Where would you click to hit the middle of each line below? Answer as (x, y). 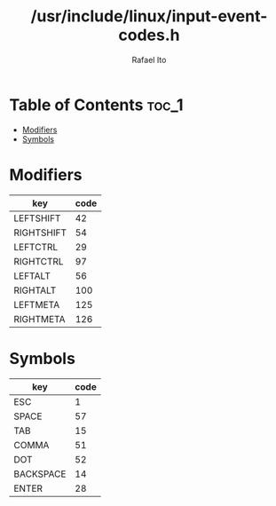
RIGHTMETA (39, 319)
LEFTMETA (37, 304)
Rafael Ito (149, 59)
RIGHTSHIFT (40, 233)
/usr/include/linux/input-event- (149, 16)
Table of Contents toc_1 (96, 105)
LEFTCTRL (36, 247)
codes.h (149, 35)
